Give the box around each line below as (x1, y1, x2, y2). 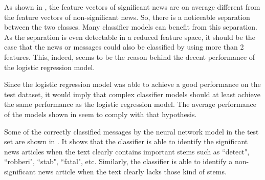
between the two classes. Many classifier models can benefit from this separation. (4, 21, 257, 32)
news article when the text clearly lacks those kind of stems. (38, 166, 227, 176)
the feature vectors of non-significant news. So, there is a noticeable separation (4, 11, 250, 22)
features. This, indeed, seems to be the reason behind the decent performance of (4, 51, 255, 62)
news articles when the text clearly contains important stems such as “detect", (4, 146, 250, 156)
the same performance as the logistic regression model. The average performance (4, 99, 256, 109)
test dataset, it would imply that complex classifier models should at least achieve (4, 88, 261, 99)
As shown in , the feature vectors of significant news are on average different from (4, 2, 260, 12)
